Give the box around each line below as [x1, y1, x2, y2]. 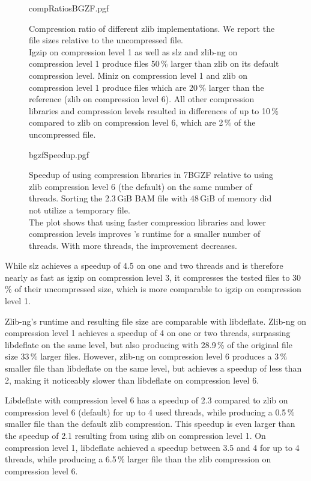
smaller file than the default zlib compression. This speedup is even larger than [5, 417, 295, 430]
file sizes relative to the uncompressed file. [29, 34, 184, 46]
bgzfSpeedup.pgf [29, 148, 89, 161]
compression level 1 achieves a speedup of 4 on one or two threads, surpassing [5, 326, 291, 339]
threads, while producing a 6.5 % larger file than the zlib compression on [5, 453, 271, 465]
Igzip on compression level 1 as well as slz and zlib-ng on [29, 45, 238, 58]
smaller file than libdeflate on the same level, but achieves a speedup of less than [5, 362, 302, 375]
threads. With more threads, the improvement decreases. [29, 239, 237, 251]
